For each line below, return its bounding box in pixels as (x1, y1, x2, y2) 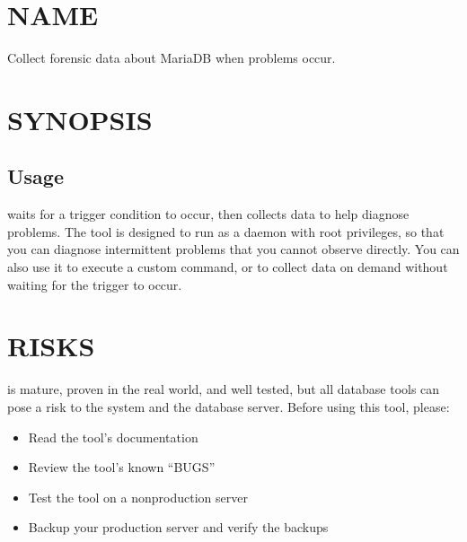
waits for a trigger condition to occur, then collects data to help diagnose (7, 205, 410, 223)
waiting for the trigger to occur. (7, 275, 182, 293)
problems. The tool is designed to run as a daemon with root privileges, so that (7, 222, 445, 240)
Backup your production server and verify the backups (28, 518, 329, 537)
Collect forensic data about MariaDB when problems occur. (7, 48, 336, 67)
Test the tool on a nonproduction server (28, 487, 248, 506)
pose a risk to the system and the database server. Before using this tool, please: (7, 397, 450, 415)
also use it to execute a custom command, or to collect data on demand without (7, 258, 448, 276)
